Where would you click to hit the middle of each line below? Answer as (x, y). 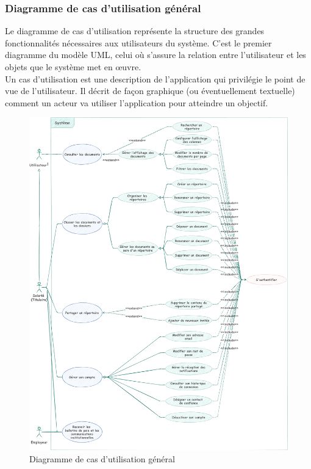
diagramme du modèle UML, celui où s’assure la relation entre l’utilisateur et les (155, 55)
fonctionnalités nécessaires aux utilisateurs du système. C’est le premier (138, 42)
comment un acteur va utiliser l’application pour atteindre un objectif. (137, 102)
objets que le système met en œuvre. (73, 67)
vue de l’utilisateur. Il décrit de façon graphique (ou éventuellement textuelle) (150, 91)
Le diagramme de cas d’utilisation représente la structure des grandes (135, 31)
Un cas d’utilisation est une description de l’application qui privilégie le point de (155, 78)
